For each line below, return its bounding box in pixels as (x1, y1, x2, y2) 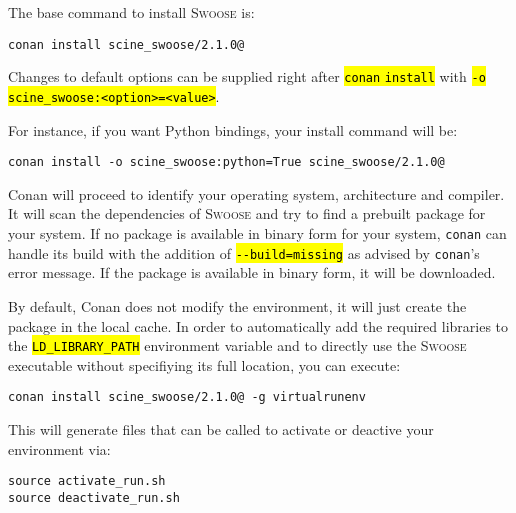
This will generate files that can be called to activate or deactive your (8, 419, 434, 439)
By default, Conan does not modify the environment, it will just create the (8, 295, 467, 316)
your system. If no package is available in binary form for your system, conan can (8, 223, 507, 243)
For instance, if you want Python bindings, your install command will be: (8, 119, 458, 140)
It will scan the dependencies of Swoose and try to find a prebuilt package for (8, 203, 486, 224)
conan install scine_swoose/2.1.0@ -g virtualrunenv (8, 390, 366, 405)
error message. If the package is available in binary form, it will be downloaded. (8, 262, 496, 283)
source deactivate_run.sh (8, 490, 180, 505)
